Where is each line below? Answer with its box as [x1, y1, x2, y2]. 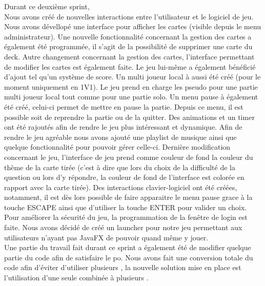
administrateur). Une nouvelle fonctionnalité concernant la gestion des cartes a [4, 31, 252, 42]
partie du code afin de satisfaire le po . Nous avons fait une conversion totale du [4, 252, 253, 262]
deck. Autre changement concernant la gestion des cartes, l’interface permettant [4, 51, 255, 62]
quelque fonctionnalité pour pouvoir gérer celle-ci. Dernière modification [4, 141, 231, 152]
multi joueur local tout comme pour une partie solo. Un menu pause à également [4, 91, 258, 102]
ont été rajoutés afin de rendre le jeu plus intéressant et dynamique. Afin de [4, 121, 242, 132]
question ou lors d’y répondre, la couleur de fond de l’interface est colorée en [4, 172, 244, 182]
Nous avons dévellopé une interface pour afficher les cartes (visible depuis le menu [4, 21, 261, 32]
